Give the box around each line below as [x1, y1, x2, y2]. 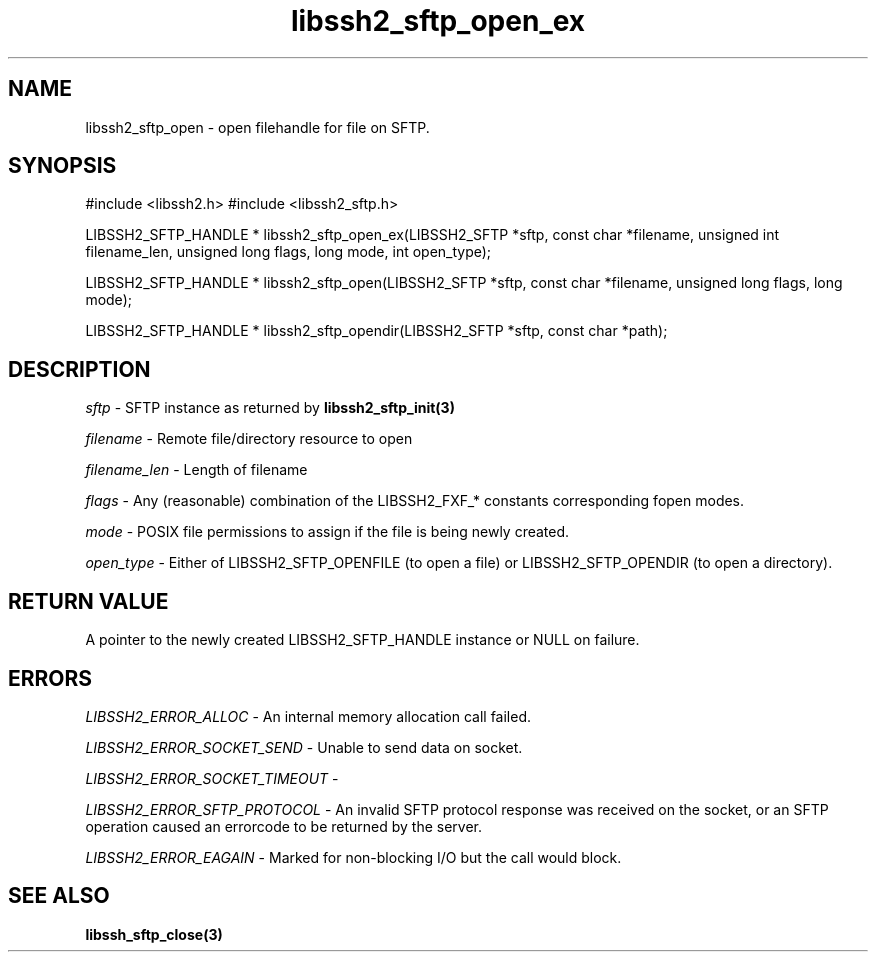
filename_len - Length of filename [85, 461, 308, 479]
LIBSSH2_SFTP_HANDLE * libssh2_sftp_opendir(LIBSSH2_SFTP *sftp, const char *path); [85, 322, 668, 340]
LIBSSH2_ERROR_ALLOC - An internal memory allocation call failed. [85, 707, 532, 725]
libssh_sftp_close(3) [85, 925, 223, 943]
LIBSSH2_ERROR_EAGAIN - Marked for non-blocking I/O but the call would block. [85, 848, 622, 866]
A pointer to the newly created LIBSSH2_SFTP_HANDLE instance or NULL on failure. [85, 631, 640, 649]
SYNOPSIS [8, 153, 117, 179]
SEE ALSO [8, 883, 110, 909]
